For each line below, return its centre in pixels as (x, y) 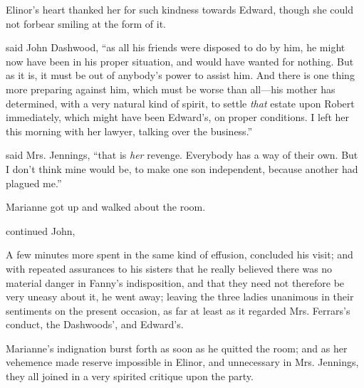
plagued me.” (34, 183)
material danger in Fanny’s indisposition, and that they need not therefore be (175, 282)
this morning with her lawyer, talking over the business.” (129, 131)
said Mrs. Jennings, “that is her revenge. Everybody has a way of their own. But (182, 155)
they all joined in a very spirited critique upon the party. (130, 376)
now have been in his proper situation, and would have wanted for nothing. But (180, 61)
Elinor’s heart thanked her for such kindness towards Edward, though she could (180, 9)
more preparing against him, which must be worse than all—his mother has (171, 89)
